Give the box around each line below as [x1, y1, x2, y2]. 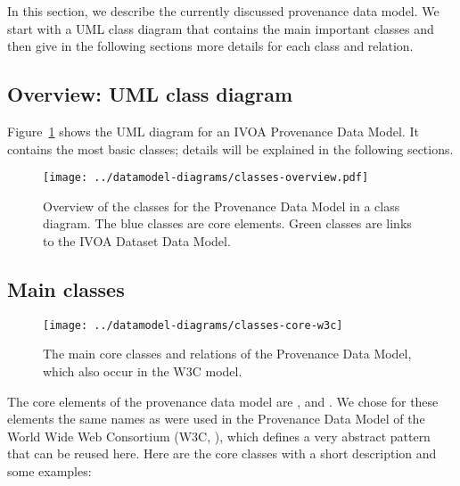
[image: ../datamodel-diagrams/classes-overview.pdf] [43, 171, 369, 185]
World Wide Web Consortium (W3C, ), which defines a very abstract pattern [7, 426, 431, 445]
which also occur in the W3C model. [43, 362, 242, 381]
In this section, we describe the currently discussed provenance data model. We [7, 2, 439, 20]
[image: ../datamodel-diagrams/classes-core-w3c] [43, 318, 343, 332]
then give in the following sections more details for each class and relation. [7, 37, 414, 55]
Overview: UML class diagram [7, 80, 293, 108]
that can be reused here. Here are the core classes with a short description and [7, 444, 437, 463]
